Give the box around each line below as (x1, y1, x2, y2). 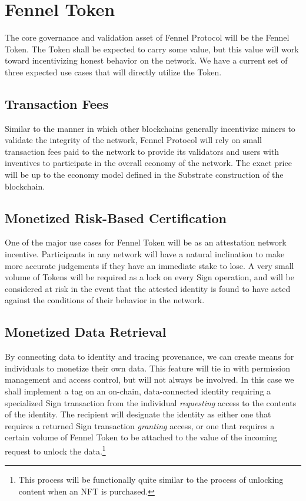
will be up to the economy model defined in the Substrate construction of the (5, 168, 284, 181)
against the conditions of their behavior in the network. (5, 294, 205, 306)
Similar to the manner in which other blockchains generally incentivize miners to (5, 122, 295, 134)
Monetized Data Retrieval (5, 323, 167, 341)
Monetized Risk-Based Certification (5, 208, 227, 227)
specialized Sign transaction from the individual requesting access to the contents (5, 396, 297, 409)
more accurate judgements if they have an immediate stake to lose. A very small (5, 259, 294, 271)
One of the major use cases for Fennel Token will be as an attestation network (5, 236, 287, 248)
